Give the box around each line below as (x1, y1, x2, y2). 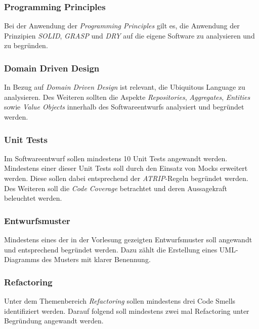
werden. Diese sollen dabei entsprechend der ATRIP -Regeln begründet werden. (4, 173, 248, 183)
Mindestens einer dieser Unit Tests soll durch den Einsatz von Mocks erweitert (4, 163, 248, 173)
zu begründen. (4, 40, 48, 51)
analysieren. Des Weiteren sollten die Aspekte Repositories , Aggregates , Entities (4, 91, 250, 102)
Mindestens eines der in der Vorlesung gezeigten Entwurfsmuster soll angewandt (4, 234, 252, 244)
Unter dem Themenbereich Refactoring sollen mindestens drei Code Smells (4, 296, 236, 306)
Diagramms (4, 254, 39, 265)
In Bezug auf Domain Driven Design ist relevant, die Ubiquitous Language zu (4, 82, 245, 92)
